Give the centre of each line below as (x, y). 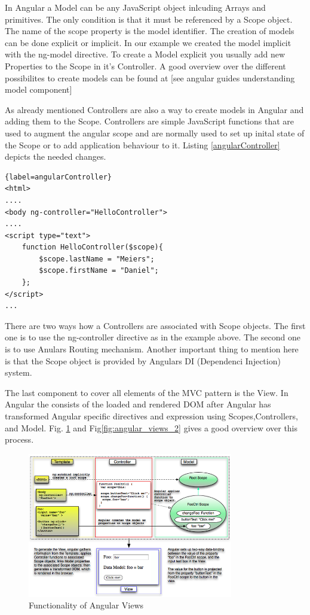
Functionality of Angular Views (86, 605)
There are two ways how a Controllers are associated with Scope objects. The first (155, 325)
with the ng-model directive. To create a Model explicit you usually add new (145, 54)
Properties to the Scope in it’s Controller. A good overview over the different (145, 66)
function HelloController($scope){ (92, 247)
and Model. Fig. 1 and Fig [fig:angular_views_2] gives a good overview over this (151, 427)
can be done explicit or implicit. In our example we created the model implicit (148, 42)
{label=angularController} (58, 177)
